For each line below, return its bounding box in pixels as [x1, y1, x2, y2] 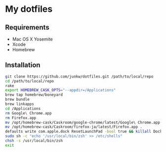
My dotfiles [5, 3, 53, 15]
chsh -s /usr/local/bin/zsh [5, 138, 63, 144]
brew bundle [5, 97, 30, 102]
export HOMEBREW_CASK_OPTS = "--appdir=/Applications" [5, 88, 116, 93]
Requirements [5, 23, 49, 32]
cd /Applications [5, 106, 41, 111]
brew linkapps [5, 102, 35, 107]
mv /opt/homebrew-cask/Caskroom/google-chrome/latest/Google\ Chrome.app [5, 120, 161, 125]
